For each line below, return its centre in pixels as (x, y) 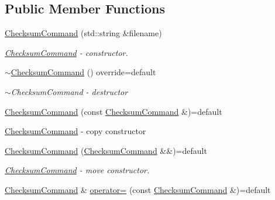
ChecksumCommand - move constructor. (77, 170)
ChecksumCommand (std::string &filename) (83, 33)
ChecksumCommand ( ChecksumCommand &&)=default (106, 150)
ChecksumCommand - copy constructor (75, 131)
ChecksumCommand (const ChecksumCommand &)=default (114, 111)
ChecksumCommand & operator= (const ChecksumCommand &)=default (138, 189)
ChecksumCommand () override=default (83, 72)
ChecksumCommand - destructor (69, 91)
